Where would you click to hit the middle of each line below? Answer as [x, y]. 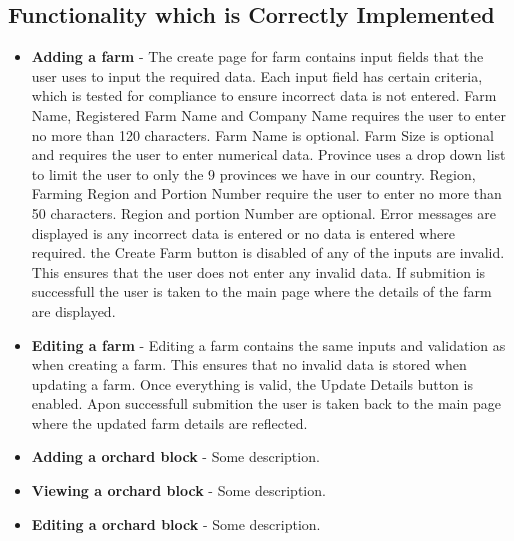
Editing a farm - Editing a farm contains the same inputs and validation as [268, 344]
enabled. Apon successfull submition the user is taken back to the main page [266, 403]
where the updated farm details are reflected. [169, 422]
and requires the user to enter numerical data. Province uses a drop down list [268, 154]
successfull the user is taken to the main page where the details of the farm [261, 291]
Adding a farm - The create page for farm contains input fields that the [257, 56]
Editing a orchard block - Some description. [176, 523]
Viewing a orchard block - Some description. [178, 490]
